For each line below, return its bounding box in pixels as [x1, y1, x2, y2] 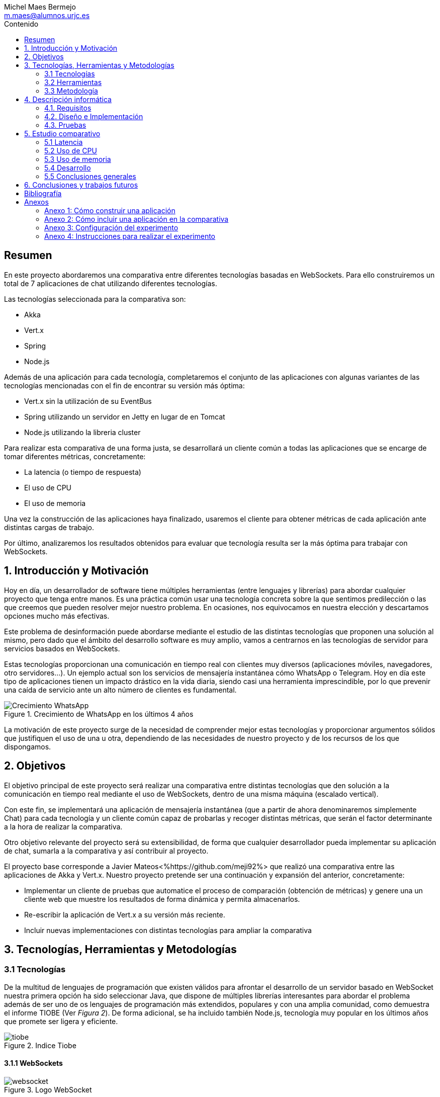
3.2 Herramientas [44, 78, 102, 87]
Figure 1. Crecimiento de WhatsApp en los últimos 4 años [4, 709, 194, 718]
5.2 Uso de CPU [44, 146, 97, 155]
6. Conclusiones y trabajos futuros [24, 181, 138, 189]
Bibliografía [24, 189, 62, 198]
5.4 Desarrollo [44, 163, 91, 172]
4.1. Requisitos [44, 104, 92, 112]
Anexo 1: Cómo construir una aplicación [44, 206, 175, 215]
